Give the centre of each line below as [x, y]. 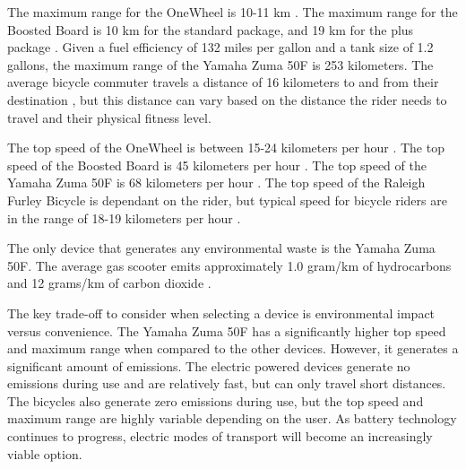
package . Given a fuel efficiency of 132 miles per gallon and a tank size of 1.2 [220, 47]
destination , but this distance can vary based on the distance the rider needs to [227, 99]
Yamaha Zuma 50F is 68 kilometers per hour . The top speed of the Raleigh [216, 182]
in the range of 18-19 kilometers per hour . [124, 217]
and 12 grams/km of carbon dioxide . [109, 283]
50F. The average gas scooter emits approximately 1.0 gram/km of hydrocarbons [229, 265]
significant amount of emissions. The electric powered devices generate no [209, 365]
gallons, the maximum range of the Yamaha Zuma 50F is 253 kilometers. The [220, 64]
